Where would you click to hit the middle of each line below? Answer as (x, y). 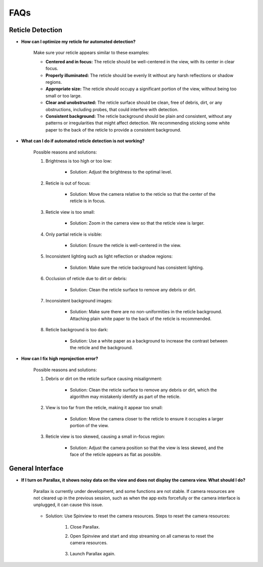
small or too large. (64, 95)
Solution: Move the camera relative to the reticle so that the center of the (143, 194)
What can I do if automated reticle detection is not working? (83, 141)
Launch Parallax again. (93, 554)
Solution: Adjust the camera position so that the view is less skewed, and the (147, 448)
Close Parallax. (85, 527)
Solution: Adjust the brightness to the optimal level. (121, 172)
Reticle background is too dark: (77, 330)
